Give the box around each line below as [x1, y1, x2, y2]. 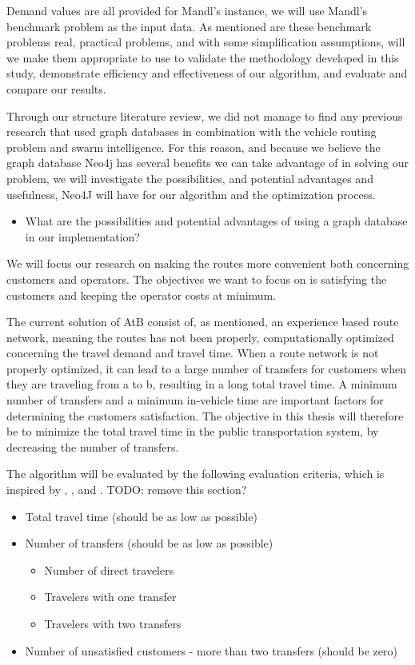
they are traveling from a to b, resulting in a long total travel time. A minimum [6, 376, 397, 392]
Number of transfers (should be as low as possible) [25, 535, 273, 552]
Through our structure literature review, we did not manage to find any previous [6, 107, 403, 124]
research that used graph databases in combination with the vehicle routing [6, 123, 377, 140]
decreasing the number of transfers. [6, 438, 179, 455]
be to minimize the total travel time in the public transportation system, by [6, 423, 379, 440]
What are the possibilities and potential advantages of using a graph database [25, 213, 408, 229]
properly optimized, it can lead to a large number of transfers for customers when [6, 360, 406, 376]
